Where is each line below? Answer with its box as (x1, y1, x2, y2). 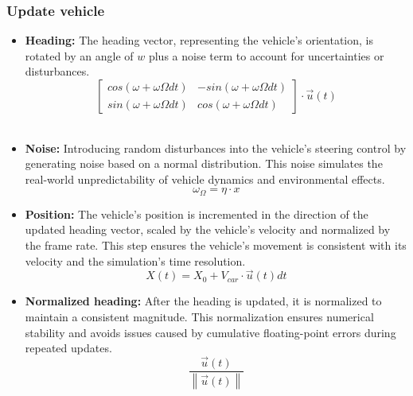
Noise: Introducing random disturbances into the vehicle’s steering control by (25, 139, 407, 156)
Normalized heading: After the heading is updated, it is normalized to (25, 293, 382, 309)
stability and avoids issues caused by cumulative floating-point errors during (25, 324, 396, 340)
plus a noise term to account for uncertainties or (148, 47, 384, 64)
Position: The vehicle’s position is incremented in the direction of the (25, 205, 368, 222)
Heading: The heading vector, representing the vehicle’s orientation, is (25, 32, 373, 49)
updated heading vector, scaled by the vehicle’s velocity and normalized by (25, 221, 391, 238)
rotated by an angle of (25, 47, 134, 64)
